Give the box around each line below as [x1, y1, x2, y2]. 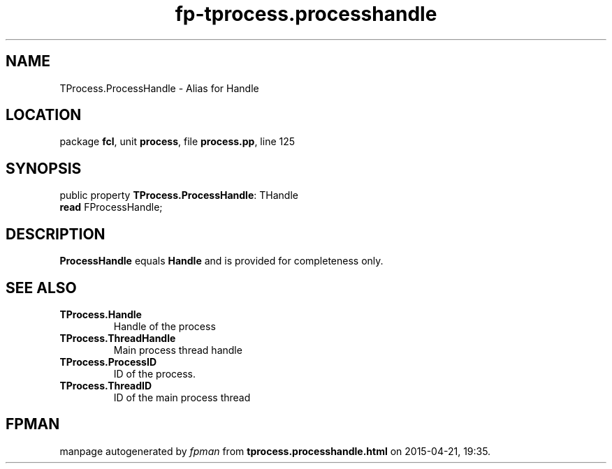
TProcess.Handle [59, 308, 142, 320]
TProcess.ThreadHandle [59, 332, 176, 344]
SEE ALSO [6, 278, 77, 297]
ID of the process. [113, 367, 196, 380]
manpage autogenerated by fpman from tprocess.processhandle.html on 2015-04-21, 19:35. [59, 445, 491, 457]
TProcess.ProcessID [59, 355, 157, 368]
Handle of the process [113, 320, 216, 332]
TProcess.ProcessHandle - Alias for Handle [59, 82, 259, 94]
